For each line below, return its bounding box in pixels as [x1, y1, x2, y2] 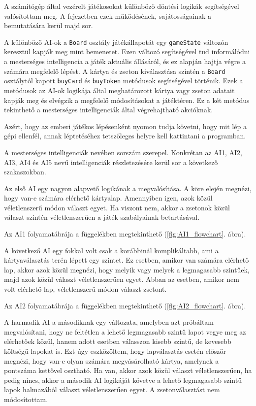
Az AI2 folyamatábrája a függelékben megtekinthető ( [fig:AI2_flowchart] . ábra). [4, 300, 246, 310]
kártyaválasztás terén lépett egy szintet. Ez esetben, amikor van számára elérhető [4, 255, 249, 265]
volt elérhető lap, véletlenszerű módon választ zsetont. [4, 284, 167, 294]
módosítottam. [4, 394, 48, 404]
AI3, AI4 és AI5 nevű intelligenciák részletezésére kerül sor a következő [4, 157, 218, 167]
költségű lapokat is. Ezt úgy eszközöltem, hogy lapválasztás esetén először [4, 346, 226, 356]
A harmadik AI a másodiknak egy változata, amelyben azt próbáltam [4, 317, 214, 327]
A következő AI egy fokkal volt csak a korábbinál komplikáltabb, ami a [4, 245, 219, 255]
